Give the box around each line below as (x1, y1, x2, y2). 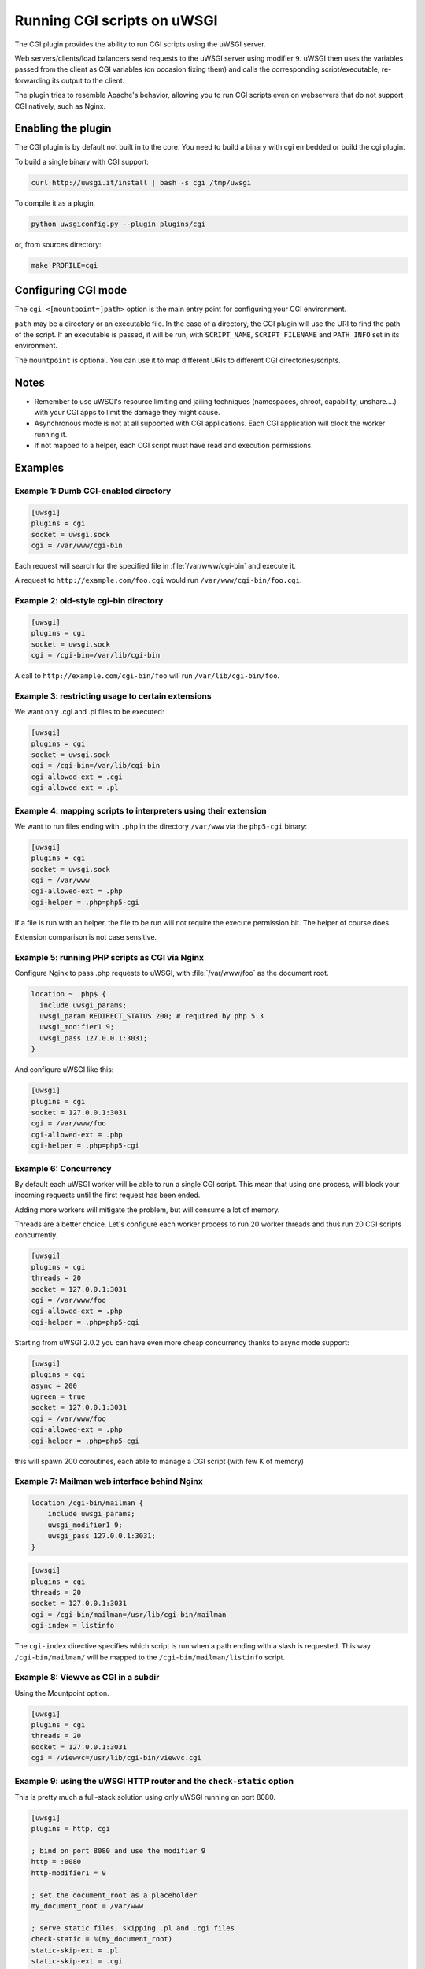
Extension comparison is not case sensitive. (14, 933, 157, 942)
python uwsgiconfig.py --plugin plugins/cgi (31, 219, 206, 228)
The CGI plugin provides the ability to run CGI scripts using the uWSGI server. (14, 39, 267, 49)
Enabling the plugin (14, 122, 112, 135)
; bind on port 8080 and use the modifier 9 (31, 1847, 206, 1856)
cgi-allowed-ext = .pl (31, 784, 119, 792)
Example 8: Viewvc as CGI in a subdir (14, 1672, 160, 1683)
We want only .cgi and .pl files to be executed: (14, 707, 164, 717)
